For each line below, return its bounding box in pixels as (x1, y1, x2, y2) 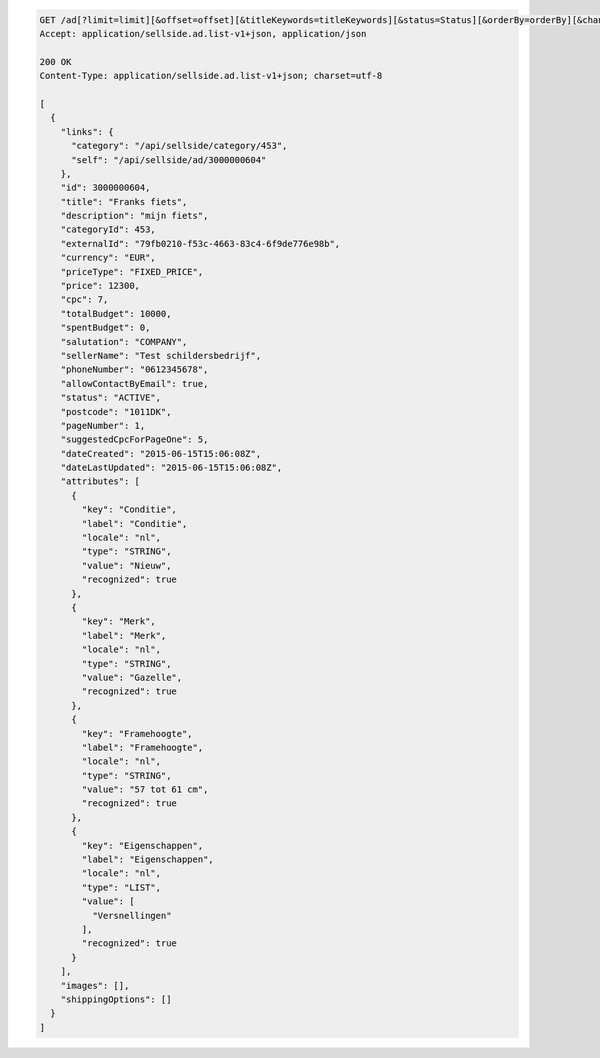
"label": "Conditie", (81, 518, 188, 529)
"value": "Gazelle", (81, 671, 183, 683)
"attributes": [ (60, 476, 140, 487)
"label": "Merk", (81, 630, 167, 641)
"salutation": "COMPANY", (60, 336, 188, 347)
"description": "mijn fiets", (60, 210, 209, 222)
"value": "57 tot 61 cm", (81, 784, 209, 795)
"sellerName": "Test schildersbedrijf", (60, 350, 262, 361)
